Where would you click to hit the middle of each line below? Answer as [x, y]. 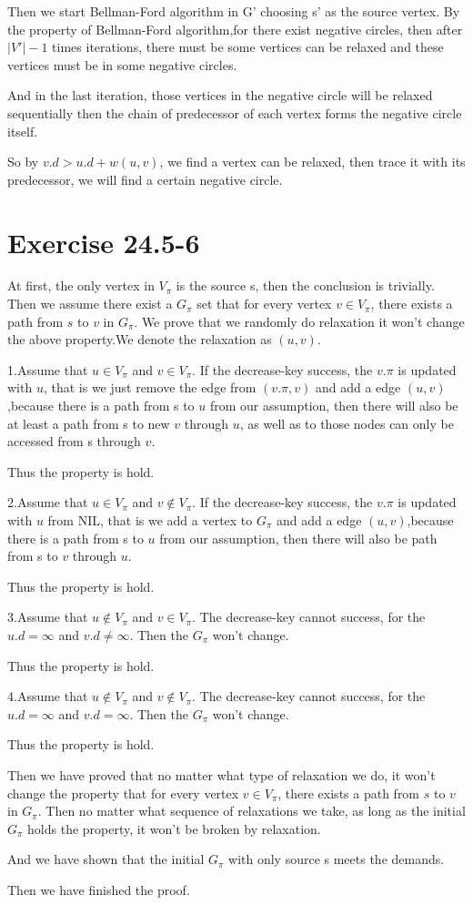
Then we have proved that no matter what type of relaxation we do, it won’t [221, 774]
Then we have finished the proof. [99, 889]
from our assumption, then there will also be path [298, 538]
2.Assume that [48, 502]
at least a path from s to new [89, 423]
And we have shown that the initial [106, 859]
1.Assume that [48, 369]
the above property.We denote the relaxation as [140, 339]
